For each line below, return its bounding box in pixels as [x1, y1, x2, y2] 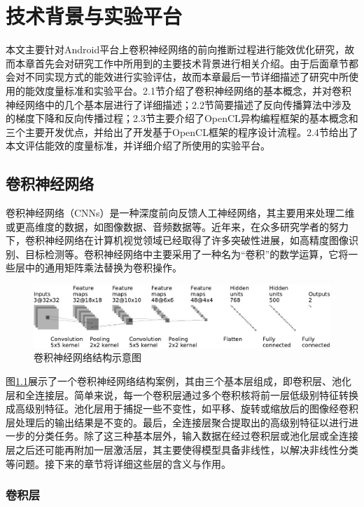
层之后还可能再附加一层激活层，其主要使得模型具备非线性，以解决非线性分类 [6, 442, 358, 457]
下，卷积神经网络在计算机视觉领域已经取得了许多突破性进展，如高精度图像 [6, 233, 349, 248]
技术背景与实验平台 [6, 1, 183, 30]
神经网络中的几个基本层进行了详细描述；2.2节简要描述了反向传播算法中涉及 [6, 97, 351, 111]
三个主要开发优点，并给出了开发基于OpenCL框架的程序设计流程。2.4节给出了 [6, 124, 358, 139]
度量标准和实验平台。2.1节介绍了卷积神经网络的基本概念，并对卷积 [44, 83, 351, 97]
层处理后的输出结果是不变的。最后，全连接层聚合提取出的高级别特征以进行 [6, 414, 349, 429]
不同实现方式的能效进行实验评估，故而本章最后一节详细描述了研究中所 [24, 69, 349, 84]
